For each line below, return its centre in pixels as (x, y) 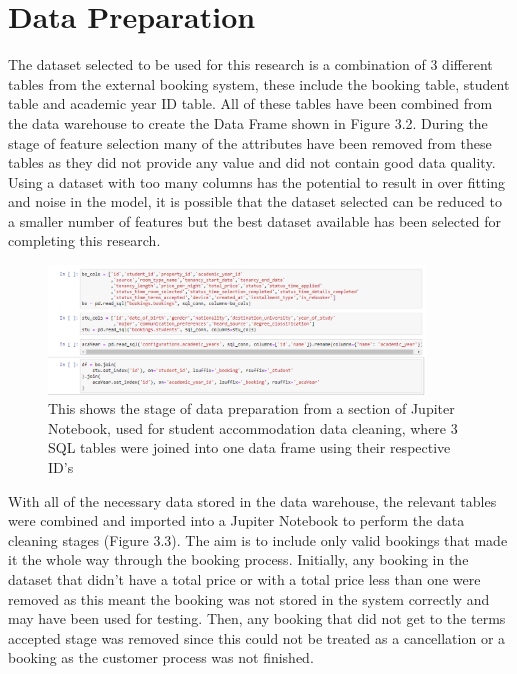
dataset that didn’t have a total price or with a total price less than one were (244, 578)
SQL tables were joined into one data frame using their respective (249, 447)
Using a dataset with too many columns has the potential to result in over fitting (257, 181)
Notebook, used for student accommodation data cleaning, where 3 (253, 427)
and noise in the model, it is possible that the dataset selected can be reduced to (255, 201)
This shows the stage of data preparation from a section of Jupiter (251, 408)
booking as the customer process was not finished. (161, 657)
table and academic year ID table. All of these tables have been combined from (250, 103)
